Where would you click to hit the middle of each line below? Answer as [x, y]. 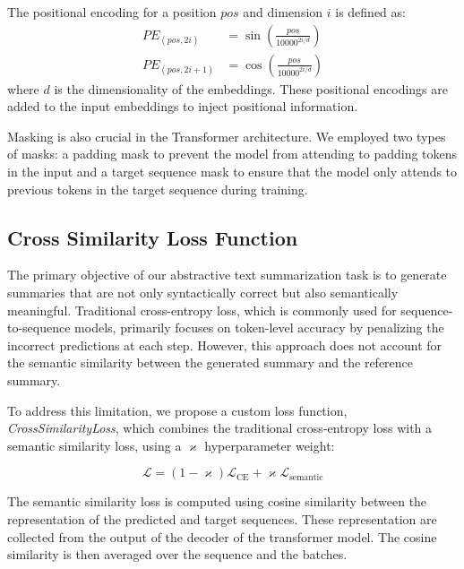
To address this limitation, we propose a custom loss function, [177, 410]
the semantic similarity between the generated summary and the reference [211, 362]
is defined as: [370, 12]
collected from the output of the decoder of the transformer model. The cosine [222, 536]
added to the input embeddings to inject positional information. [183, 106]
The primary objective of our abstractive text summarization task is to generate [227, 275]
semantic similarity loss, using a [95, 445]
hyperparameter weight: [270, 445]
